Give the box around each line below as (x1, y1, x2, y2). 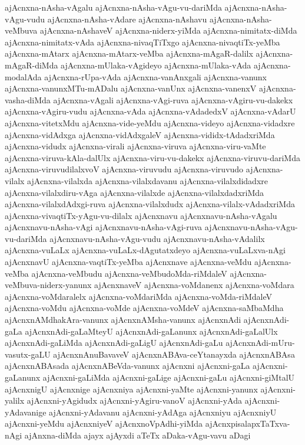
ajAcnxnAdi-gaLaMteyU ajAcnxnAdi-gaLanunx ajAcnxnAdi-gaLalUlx (25, 325, 278, 337)
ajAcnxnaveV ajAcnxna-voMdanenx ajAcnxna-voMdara (94, 279, 294, 291)
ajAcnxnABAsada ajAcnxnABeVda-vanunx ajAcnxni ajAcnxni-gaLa (5, 359, 250, 372)
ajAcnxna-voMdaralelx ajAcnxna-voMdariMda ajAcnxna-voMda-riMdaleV (5, 290, 273, 302)
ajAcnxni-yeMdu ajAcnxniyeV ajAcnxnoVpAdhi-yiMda (5, 417, 203, 430)
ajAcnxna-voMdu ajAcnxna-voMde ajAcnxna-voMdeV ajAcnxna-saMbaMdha (5, 302, 284, 314)
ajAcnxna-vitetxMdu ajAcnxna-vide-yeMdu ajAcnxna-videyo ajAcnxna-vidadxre (5, 116, 295, 129)
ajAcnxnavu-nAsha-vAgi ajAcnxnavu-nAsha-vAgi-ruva (5, 221, 203, 233)
